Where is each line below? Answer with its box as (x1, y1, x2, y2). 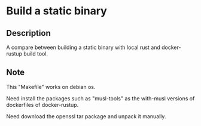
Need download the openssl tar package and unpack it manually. (6, 112, 166, 120)
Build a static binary (6, 4, 108, 18)
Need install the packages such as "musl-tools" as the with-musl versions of (6, 94, 195, 102)
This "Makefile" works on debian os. (6, 83, 96, 90)
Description (6, 28, 51, 38)
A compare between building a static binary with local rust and (6, 44, 160, 51)
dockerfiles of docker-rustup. (6, 101, 79, 108)
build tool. (23, 50, 48, 57)
